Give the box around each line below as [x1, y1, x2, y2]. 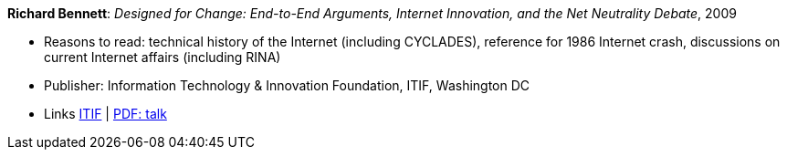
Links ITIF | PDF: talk [44, 106, 167, 121]
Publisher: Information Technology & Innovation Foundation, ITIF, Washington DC [44, 78, 530, 93]
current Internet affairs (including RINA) [44, 49, 281, 65]
